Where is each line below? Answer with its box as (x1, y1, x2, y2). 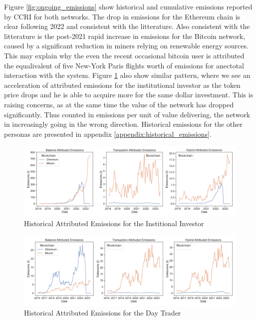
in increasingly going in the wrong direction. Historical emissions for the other (4, 119, 243, 129)
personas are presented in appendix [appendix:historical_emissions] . (4, 128, 212, 139)
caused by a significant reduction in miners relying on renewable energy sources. (4, 40, 249, 51)
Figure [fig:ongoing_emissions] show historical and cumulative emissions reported (4, 1, 253, 11)
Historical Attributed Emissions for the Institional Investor (24, 218, 204, 229)
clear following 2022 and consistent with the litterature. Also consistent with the (4, 21, 250, 31)
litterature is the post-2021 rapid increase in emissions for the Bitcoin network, (4, 30, 246, 41)
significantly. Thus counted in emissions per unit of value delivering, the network (4, 109, 251, 119)
